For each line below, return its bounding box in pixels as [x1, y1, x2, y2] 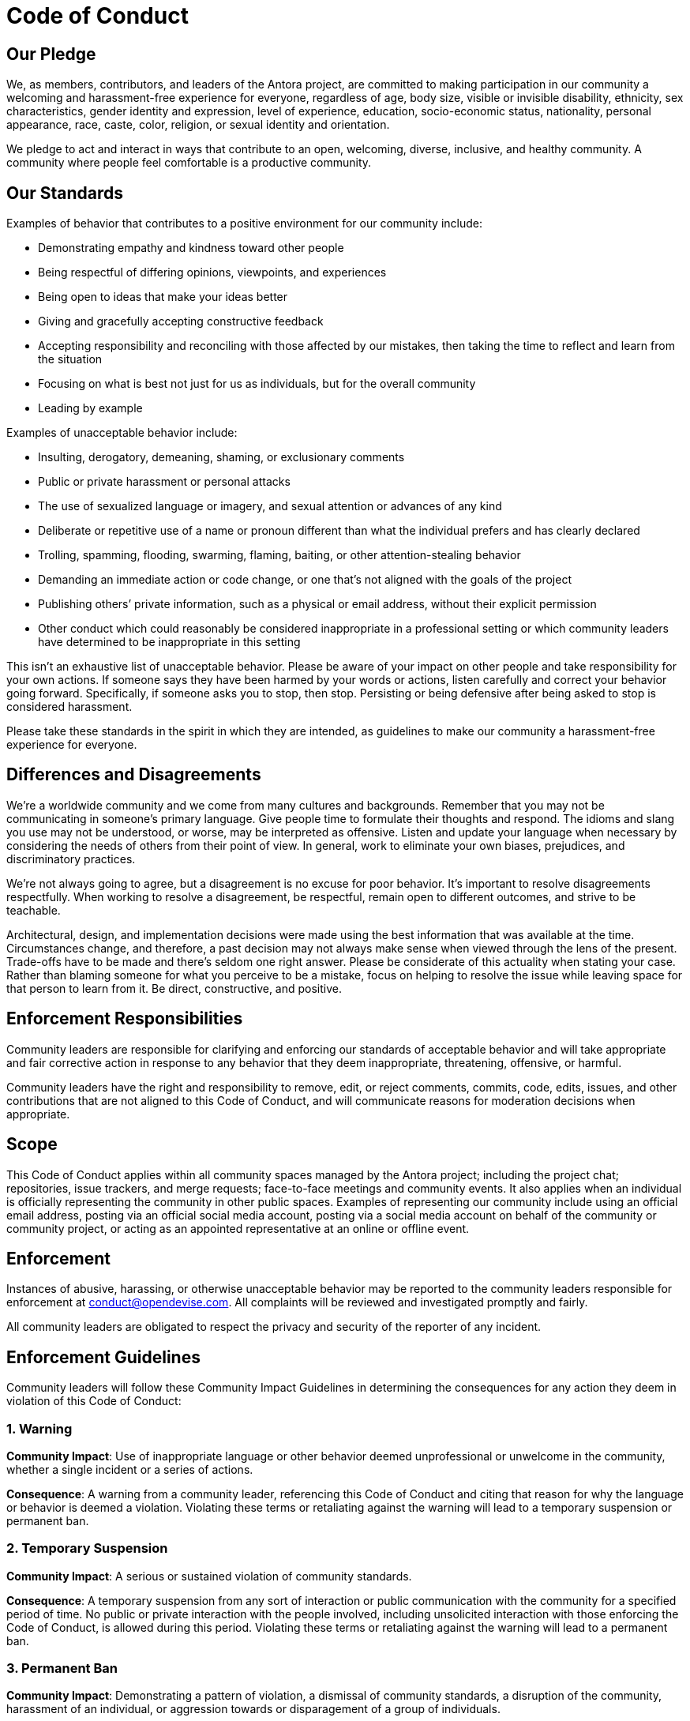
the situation [38, 352, 103, 366]
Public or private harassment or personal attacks [38, 475, 291, 489]
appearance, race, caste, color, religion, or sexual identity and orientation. [6, 118, 390, 132]
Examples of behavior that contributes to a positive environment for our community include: [6, 216, 483, 231]
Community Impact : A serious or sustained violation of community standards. [6, 1569, 412, 1583]
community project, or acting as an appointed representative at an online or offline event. [6, 1221, 470, 1235]
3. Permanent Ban [6, 1660, 118, 1677]
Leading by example [38, 401, 143, 415]
